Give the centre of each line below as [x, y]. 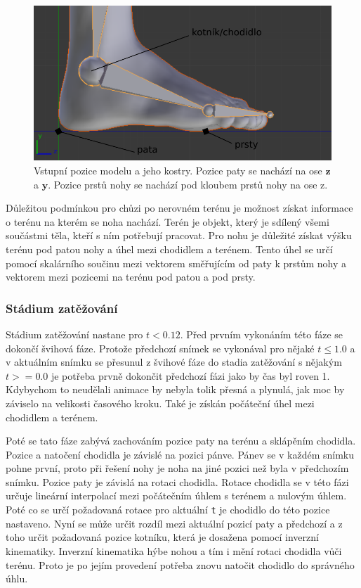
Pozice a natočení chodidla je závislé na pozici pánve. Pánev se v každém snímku [180, 454]
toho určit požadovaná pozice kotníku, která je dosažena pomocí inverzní [162, 537]
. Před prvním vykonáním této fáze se [261, 334]
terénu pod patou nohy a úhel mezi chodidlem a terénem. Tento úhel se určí [169, 249]
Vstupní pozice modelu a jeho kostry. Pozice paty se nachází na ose [178, 170]
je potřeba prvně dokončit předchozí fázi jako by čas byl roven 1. [190, 375]
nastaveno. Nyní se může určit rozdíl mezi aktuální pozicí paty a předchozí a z [174, 523]
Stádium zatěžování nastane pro [74, 334]
